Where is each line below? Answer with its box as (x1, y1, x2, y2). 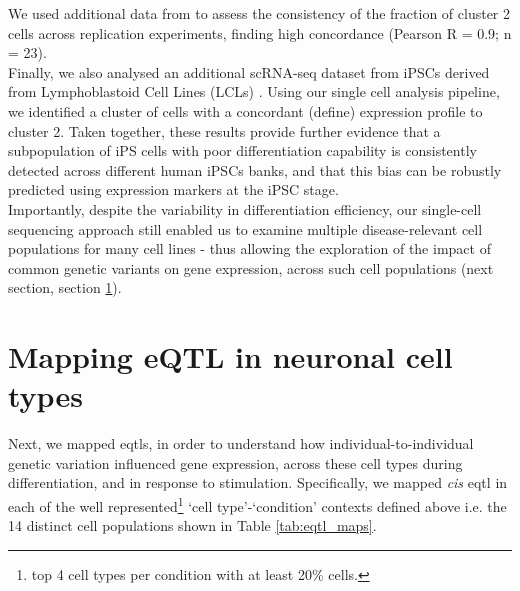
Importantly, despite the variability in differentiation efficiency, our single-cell (8, 198, 482, 219)
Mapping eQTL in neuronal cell (8, 336, 453, 377)
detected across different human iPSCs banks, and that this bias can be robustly (8, 159, 502, 180)
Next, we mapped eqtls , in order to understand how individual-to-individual (8, 433, 474, 454)
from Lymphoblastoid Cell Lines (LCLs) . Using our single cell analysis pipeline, (8, 81, 500, 102)
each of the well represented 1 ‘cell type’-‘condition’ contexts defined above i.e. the (8, 493, 507, 516)
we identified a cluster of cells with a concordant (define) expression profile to (8, 100, 483, 121)
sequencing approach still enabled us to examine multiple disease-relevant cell (8, 218, 483, 239)
